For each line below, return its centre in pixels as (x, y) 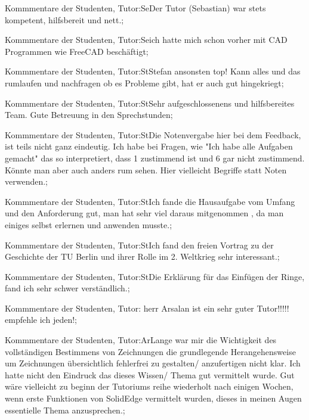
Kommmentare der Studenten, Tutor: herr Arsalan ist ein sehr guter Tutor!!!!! (147, 308)
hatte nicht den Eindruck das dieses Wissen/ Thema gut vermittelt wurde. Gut (150, 374)
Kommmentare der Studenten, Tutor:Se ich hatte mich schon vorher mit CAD (146, 40)
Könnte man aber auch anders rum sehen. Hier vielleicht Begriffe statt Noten (146, 169)
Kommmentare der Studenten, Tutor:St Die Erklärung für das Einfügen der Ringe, (155, 276)
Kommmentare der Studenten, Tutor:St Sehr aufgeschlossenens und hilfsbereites (150, 103)
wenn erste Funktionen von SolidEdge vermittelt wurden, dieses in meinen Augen (153, 398)
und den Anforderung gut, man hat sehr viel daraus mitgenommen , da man (144, 213)
